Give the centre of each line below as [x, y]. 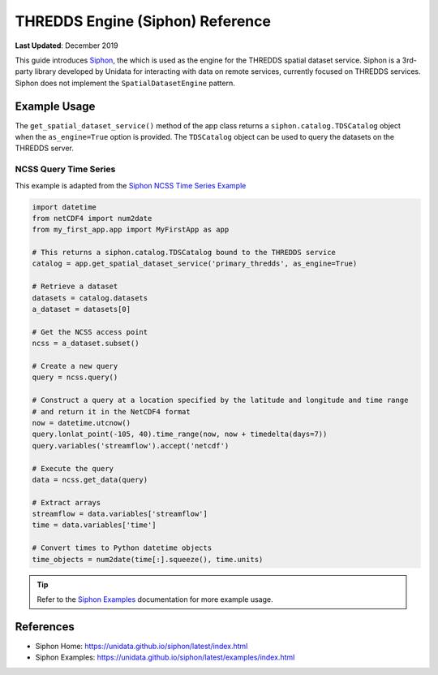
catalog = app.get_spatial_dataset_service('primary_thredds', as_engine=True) [195, 264]
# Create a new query [75, 366]
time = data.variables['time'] [94, 525]
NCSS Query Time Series [65, 169]
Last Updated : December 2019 [67, 45]
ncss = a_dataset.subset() [86, 344]
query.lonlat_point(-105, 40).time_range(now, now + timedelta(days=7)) [180, 434]
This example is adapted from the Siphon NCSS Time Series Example [131, 185]
